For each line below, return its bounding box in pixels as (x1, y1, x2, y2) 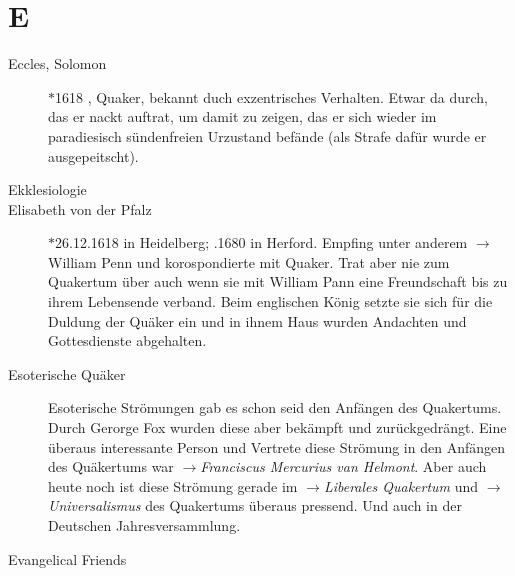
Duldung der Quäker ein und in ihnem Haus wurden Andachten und (48, 310, 467, 331)
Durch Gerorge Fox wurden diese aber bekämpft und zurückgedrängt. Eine (48, 417, 507, 438)
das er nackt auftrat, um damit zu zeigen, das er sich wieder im (48, 106, 437, 127)
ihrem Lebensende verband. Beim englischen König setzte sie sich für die (48, 291, 493, 312)
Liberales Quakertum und (323, 475, 479, 496)
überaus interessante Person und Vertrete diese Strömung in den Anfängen (48, 436, 506, 457)
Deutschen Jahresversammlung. (48, 515, 241, 535)
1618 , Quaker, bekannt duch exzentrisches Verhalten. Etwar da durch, (55, 86, 489, 107)
